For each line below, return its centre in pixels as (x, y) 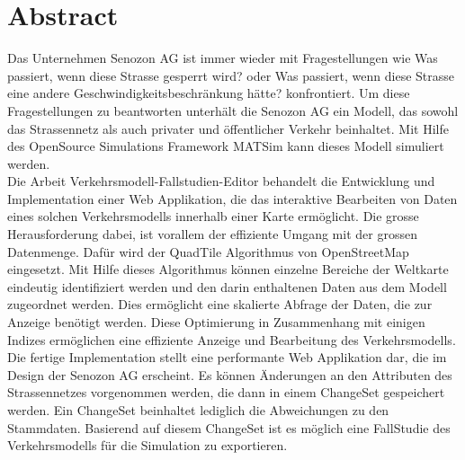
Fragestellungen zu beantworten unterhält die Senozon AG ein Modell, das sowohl (233, 110)
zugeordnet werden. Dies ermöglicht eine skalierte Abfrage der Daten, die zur (220, 304)
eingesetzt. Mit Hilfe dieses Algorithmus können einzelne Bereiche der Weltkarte (228, 269)
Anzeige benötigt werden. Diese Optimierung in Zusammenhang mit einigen (216, 322)
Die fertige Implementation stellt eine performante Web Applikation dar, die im (227, 357)
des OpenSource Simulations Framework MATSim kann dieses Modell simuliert (226, 146)
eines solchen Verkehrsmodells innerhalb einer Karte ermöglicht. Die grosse (213, 216)
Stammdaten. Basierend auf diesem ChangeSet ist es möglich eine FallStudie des (229, 427)
